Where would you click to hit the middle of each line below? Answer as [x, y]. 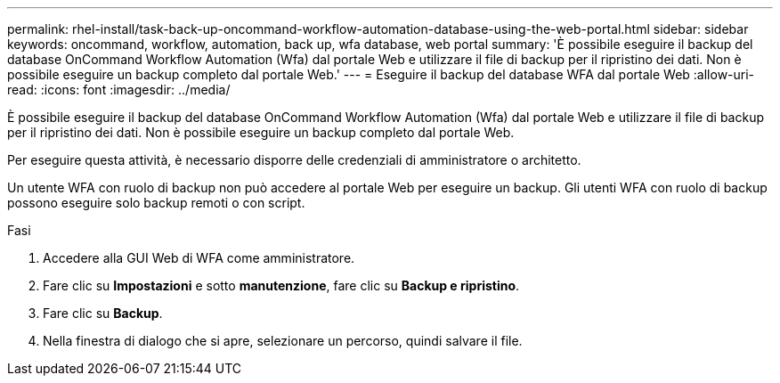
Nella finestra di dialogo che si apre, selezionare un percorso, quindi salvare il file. [283, 341]
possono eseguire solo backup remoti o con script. [156, 203]
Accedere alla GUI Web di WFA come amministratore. [199, 258]
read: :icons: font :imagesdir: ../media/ [119, 90]
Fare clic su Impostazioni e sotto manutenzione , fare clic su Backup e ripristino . [281, 285]
